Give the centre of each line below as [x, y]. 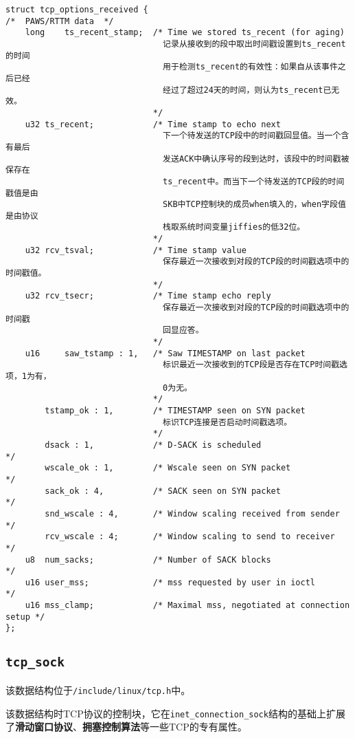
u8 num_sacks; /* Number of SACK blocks [148, 560]
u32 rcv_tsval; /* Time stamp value [136, 250]
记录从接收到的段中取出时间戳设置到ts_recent [254, 44]
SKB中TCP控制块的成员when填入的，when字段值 [254, 205]
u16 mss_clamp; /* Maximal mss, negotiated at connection [187, 606]
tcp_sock [35, 662]
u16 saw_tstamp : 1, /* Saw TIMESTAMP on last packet [165, 353]
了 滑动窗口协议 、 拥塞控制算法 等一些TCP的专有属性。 [126, 727]
